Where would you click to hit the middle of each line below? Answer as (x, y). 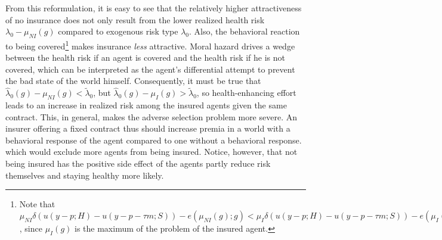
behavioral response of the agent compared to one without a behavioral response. (154, 140)
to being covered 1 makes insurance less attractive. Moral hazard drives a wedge (150, 45)
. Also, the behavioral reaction (245, 31)
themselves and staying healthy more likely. (85, 175)
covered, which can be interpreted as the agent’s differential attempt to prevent (150, 69)
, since (31, 228)
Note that (37, 204)
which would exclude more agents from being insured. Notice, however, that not (152, 152)
